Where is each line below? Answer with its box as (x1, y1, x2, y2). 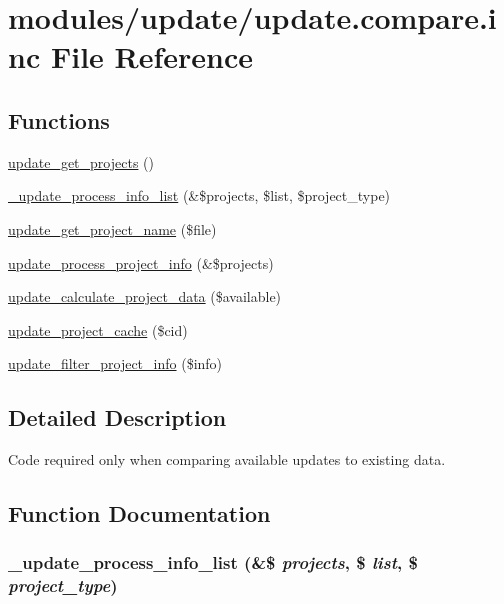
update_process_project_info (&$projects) (8, 252, 274, 273)
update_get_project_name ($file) (8, 218, 217, 239)
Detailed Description (8, 402, 227, 433)
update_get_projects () (8, 151, 154, 172)
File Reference (50, 36, 254, 77)
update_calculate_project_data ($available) (8, 286, 282, 307)
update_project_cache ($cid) (8, 319, 188, 340)
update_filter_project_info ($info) (8, 353, 223, 374)
